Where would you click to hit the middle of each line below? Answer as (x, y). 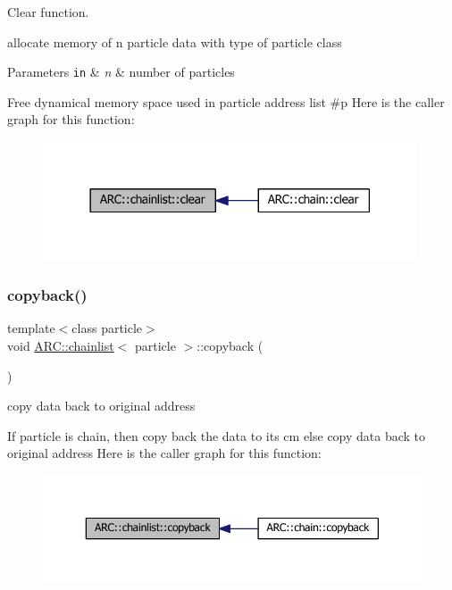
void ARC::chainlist (61, 346)
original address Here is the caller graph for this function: (164, 453)
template (31, 328)
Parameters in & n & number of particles (121, 72)
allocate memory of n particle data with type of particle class (175, 42)
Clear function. (48, 12)
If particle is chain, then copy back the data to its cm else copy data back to (217, 435)
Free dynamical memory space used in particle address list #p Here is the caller (226, 101)
